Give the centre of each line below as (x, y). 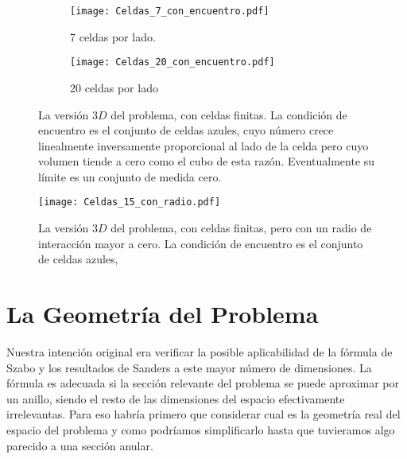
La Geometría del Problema (163, 314)
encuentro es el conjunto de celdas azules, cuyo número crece (186, 130)
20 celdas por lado (114, 87)
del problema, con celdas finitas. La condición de (229, 114)
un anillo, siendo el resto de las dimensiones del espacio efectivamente (176, 398)
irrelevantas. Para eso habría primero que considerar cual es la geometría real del (203, 414)
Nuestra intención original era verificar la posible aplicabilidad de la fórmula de (200, 352)
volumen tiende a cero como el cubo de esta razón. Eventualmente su (207, 161)
